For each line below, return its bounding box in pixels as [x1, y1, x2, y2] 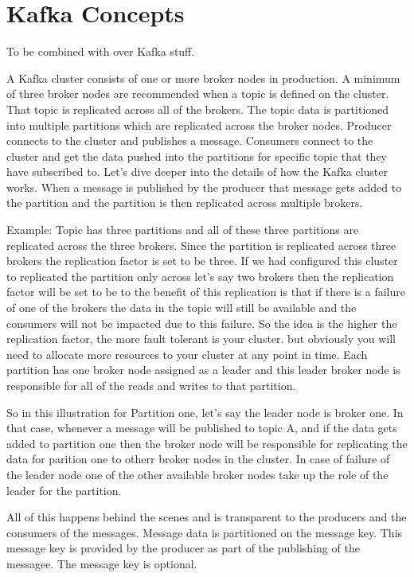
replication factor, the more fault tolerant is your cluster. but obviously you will [6, 330, 396, 347]
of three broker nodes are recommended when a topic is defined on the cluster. [6, 85, 389, 102]
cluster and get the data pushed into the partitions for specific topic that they [6, 147, 388, 164]
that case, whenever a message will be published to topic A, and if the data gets [6, 419, 397, 436]
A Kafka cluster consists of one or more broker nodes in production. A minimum [6, 69, 400, 86]
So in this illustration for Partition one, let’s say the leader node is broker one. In [6, 404, 404, 420]
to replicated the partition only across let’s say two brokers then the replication [6, 267, 394, 284]
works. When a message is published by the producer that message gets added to [6, 178, 402, 195]
